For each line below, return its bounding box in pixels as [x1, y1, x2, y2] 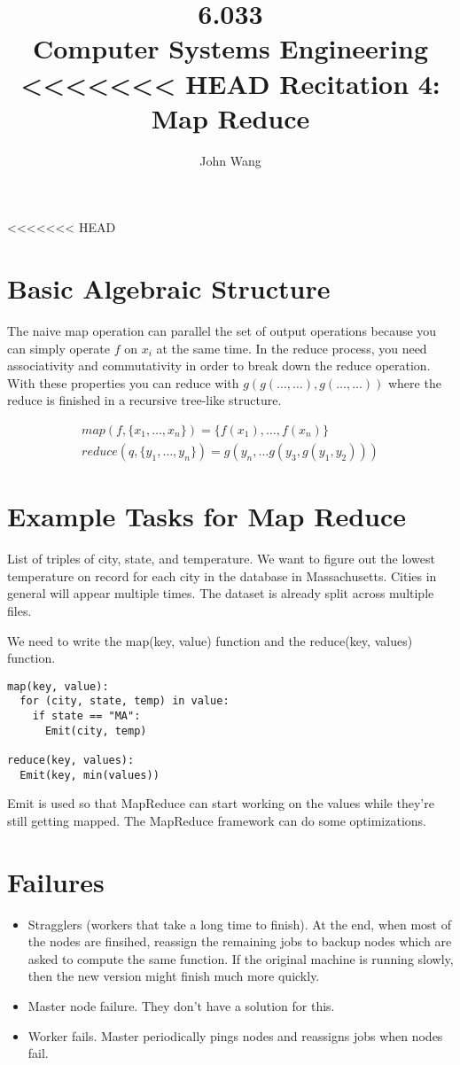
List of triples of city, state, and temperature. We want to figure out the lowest [7, 549, 435, 568]
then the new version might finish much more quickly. [27, 967, 320, 985]
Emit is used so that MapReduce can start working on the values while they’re [7, 794, 434, 812]
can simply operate [7, 338, 111, 357]
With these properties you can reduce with [7, 373, 239, 392]
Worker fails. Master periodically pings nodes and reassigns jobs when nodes [27, 1026, 443, 1045]
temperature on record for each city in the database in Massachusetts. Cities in [7, 566, 437, 585]
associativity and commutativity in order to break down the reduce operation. [7, 356, 431, 375]
